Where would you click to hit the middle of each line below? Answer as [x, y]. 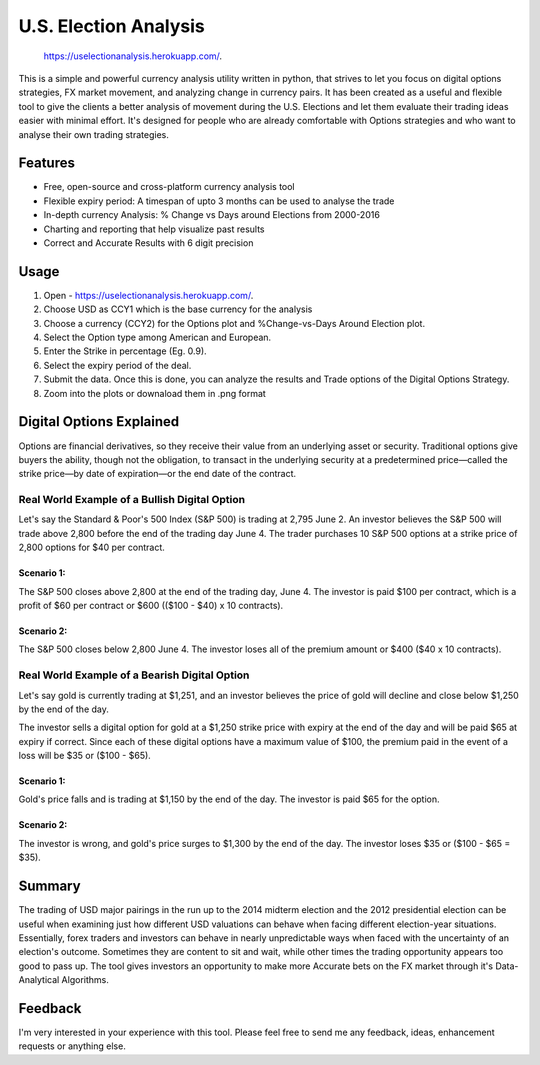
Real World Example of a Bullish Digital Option [131, 500]
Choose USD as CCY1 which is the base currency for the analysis [178, 309]
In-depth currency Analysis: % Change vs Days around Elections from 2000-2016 [211, 215]
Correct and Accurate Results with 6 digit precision [148, 242]
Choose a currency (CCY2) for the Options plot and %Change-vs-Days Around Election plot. [234, 323]
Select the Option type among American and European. [157, 337]
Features [46, 163]
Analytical [39, 980]
